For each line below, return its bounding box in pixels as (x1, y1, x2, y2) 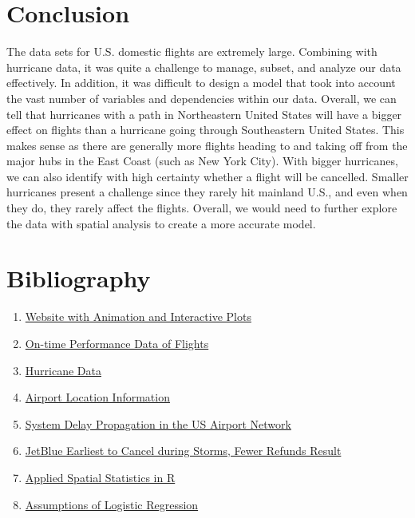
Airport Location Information (25, 389, 170, 405)
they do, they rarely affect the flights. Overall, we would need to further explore (6, 200, 397, 216)
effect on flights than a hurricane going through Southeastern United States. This (6, 121, 405, 138)
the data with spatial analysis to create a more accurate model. (6, 215, 316, 231)
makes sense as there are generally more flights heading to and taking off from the (6, 136, 408, 153)
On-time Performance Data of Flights (25, 334, 209, 351)
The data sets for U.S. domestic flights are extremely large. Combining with (6, 43, 377, 60)
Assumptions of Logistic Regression (25, 496, 199, 512)
